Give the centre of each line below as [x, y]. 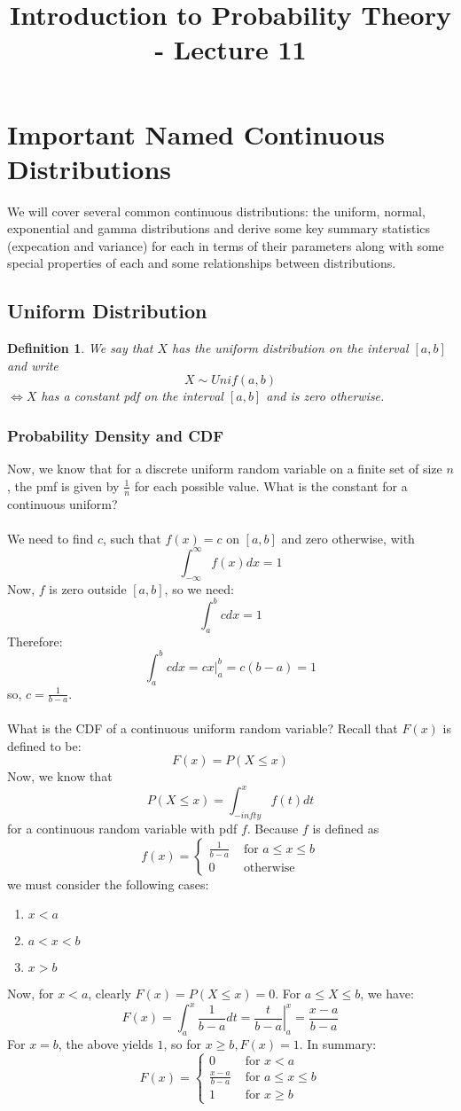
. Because [273, 829]
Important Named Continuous [196, 133]
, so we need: [199, 588]
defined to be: [44, 745]
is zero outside [88, 588]
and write [33, 365]
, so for [183, 1044]
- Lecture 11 [230, 49]
